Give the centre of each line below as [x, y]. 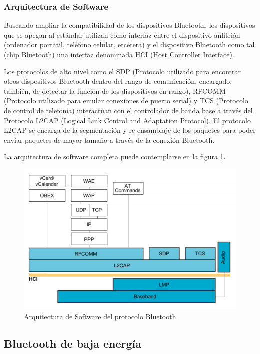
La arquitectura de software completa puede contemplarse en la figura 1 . [115, 157]
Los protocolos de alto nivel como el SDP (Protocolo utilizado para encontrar [123, 71]
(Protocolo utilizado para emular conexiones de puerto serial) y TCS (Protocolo [126, 101]
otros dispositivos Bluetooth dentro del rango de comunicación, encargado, [118, 81]
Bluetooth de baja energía [73, 343]
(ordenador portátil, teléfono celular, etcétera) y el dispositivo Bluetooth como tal [129, 45]
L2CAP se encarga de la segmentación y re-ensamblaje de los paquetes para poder [130, 130]
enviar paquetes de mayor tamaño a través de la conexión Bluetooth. [109, 140]
